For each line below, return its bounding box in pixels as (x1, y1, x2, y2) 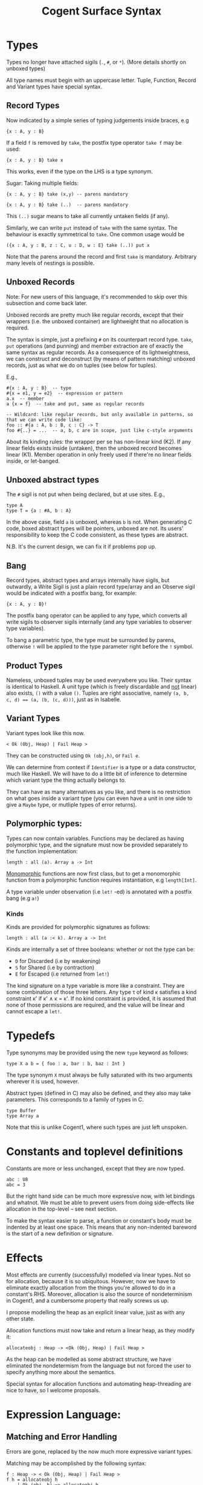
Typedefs (6, 1029, 56, 1043)
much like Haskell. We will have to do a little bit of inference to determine (6, 770, 187, 777)
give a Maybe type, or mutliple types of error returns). (6, 801, 137, 808)
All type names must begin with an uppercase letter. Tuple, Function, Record (6, 76, 196, 84)
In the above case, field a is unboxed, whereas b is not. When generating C (6, 518, 192, 526)
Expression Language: (6, 1407, 121, 1421)
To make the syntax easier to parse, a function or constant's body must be (6, 1217, 192, 1224)
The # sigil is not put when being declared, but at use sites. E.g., (6, 491, 166, 498)
